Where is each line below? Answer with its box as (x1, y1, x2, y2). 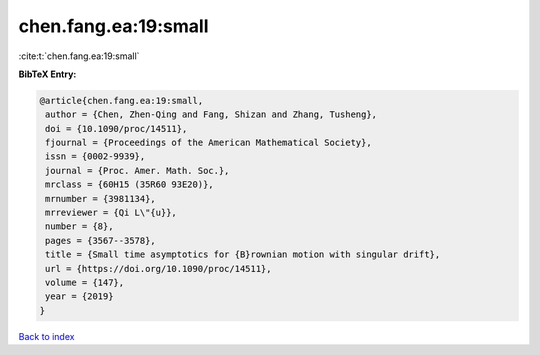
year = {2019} (45, 291, 114, 302)
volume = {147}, (45, 277, 125, 288)
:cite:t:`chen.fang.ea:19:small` (18, 50, 140, 62)
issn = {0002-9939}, (45, 151, 146, 162)
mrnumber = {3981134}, (45, 193, 157, 204)
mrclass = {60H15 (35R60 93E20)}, (45, 179, 214, 190)
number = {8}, (45, 221, 114, 232)
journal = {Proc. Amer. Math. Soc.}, (45, 165, 230, 176)
